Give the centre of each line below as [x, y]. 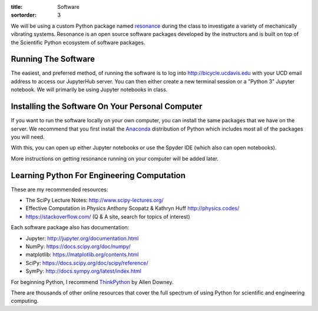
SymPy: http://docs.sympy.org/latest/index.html [83, 271]
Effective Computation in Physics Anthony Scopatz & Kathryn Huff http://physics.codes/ [132, 208]
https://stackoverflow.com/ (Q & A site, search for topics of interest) [108, 216]
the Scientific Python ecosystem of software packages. [78, 42]
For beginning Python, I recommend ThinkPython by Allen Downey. [92, 282]
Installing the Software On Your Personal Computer [107, 107]
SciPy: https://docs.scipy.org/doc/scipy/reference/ [87, 263]
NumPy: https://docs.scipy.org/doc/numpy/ [78, 246]
